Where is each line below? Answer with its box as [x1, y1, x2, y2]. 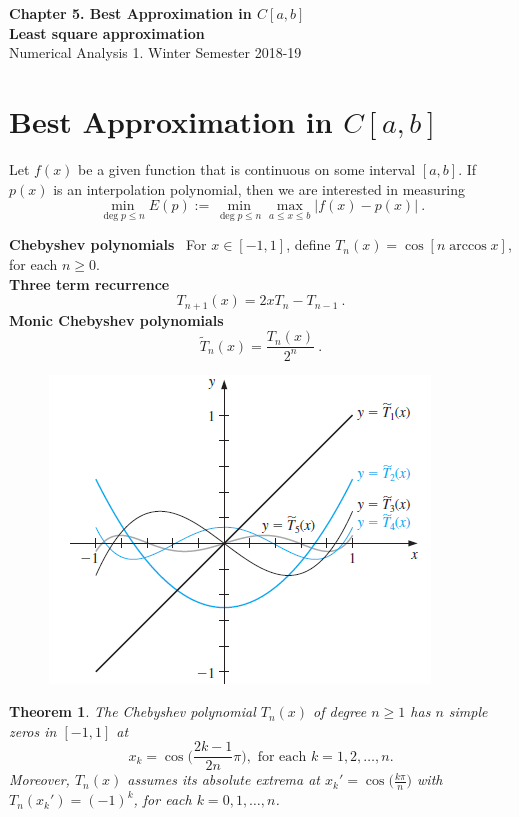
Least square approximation [9, 22, 205, 43]
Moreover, [9, 769, 70, 790]
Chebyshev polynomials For [9, 234, 207, 255]
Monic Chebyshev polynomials [9, 309, 224, 330]
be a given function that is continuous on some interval [78, 158, 416, 179]
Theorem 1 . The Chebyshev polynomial [9, 701, 256, 722]
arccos [449, 239, 487, 254]
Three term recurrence [9, 273, 170, 294]
